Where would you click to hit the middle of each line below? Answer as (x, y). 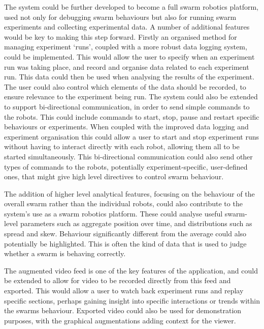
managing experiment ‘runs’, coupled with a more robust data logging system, (126, 47)
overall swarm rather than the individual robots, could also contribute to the (123, 203)
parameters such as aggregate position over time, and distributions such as (136, 223)
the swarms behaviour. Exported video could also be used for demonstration (123, 310)
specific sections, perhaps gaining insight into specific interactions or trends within (132, 300)
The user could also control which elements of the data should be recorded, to (125, 86)
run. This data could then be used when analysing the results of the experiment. (129, 77)
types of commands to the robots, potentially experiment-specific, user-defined (126, 166)
